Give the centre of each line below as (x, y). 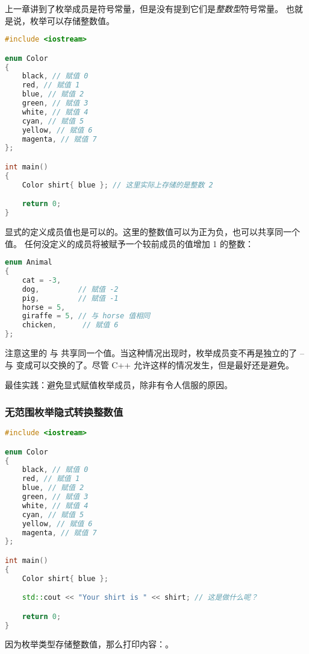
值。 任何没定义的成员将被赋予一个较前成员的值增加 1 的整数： (129, 243)
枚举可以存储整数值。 (72, 20)
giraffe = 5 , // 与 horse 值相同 (86, 316)
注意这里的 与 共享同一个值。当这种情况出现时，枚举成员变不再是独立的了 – (154, 353)
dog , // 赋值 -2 (70, 289)
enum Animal (29, 263)
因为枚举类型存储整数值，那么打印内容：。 (89, 644)
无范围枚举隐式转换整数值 (64, 411)
